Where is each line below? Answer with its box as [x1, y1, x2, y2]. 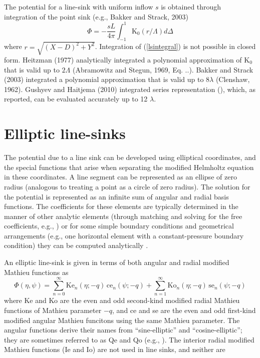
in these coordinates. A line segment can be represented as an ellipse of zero [4, 171, 237, 182]
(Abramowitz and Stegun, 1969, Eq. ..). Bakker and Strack [72, 64, 253, 74]
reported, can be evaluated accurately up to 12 [4, 93, 148, 104]
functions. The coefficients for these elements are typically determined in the [4, 201, 238, 211]
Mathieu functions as [4, 266, 69, 277]
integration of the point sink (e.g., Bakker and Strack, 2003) [4, 11, 188, 21]
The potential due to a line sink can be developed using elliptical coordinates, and [4, 152, 256, 162]
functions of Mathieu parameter [4, 304, 102, 315]
